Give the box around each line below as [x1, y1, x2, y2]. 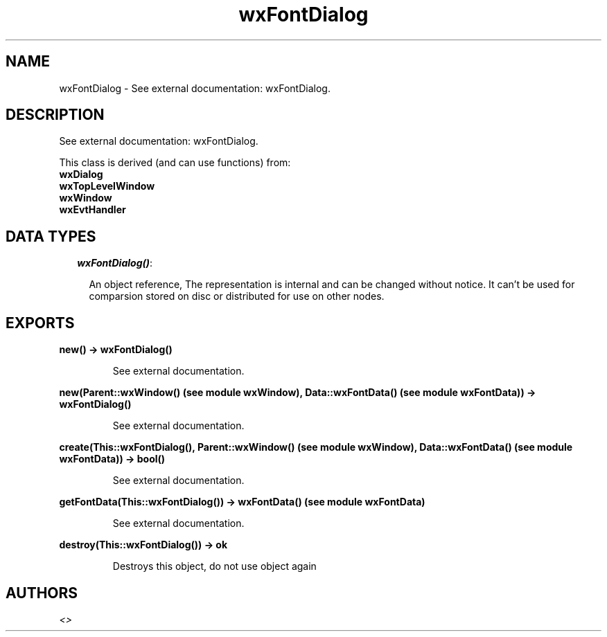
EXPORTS [6, 314, 75, 332]
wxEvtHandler [59, 204, 126, 216]
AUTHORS [6, 584, 78, 602]
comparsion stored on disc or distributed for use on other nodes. [89, 290, 385, 303]
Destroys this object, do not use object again [112, 560, 317, 573]
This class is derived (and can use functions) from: [59, 156, 291, 169]
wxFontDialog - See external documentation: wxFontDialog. [59, 82, 331, 94]
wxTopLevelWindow [59, 180, 155, 192]
